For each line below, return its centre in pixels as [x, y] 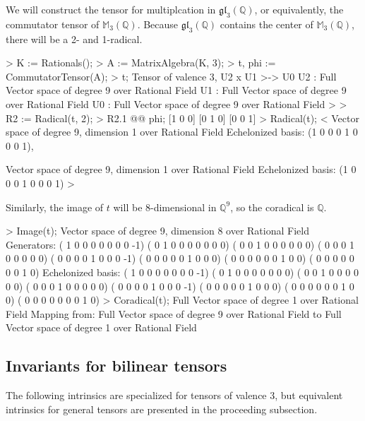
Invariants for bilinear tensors [116, 366]
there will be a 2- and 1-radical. [74, 38]
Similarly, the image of [55, 207]
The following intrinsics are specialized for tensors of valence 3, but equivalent [174, 395]
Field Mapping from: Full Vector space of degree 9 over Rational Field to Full [174, 313]
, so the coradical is [272, 207]
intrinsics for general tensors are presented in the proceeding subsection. [162, 409]
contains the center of [267, 24]
